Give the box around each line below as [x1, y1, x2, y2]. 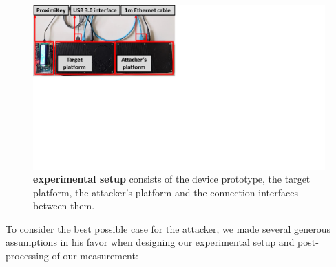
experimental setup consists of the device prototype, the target [33, 172, 311, 186]
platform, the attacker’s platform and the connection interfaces [33, 185, 298, 199]
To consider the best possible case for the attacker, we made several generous [6, 221, 330, 235]
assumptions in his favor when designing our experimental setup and [6, 235, 295, 249]
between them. [33, 198, 95, 213]
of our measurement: [52, 248, 138, 263]
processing [6, 248, 49, 263]
